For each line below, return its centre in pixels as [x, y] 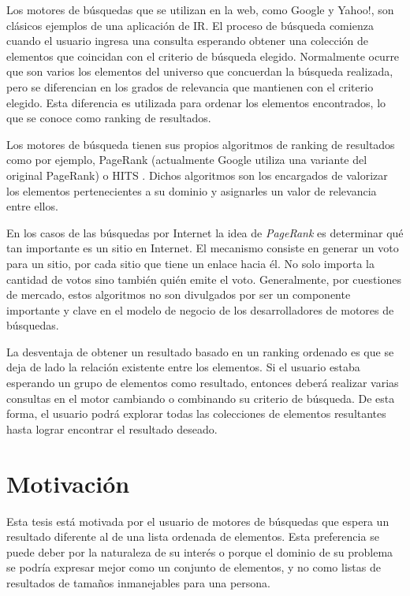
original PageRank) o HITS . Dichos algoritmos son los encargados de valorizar [197, 175]
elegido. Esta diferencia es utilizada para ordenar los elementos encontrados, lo [196, 102]
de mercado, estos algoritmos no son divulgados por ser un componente [179, 294]
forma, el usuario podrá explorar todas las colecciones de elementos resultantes [196, 413]
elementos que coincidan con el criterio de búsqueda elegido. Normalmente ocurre [203, 56]
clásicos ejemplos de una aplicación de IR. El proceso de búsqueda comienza [190, 25]
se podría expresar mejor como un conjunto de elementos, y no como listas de [194, 567]
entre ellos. [32, 206]
